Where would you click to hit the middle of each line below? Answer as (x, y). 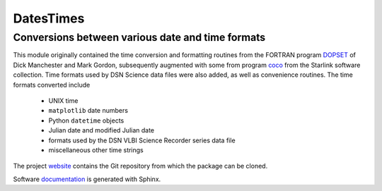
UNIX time (63, 100)
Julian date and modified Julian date (102, 130)
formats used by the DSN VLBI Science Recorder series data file (142, 140)
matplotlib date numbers (88, 111)
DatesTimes (49, 18)
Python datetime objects (86, 121)
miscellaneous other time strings (96, 150)
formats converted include (52, 85)
